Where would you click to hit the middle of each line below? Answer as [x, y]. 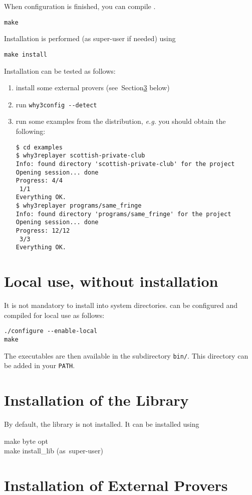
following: [31, 131]
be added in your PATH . [40, 365]
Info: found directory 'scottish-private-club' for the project [125, 164]
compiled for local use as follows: [54, 315]
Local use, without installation [111, 281]
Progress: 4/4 [39, 181]
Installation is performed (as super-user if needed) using [90, 38]
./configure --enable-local [51, 331]
